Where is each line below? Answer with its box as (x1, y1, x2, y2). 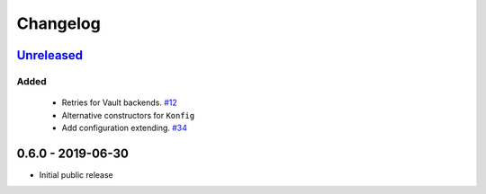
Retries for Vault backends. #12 (61, 97, 177, 108)
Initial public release (39, 169, 114, 180)
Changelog (16, 13, 101, 33)
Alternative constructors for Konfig (61, 110, 195, 120)
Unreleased (16, 48, 84, 63)
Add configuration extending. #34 (61, 122, 188, 133)
